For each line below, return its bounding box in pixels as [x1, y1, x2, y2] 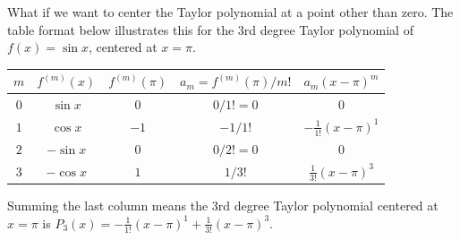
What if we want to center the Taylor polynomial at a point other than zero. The [7, 3, 454, 21]
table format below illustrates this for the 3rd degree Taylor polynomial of [7, 20, 413, 39]
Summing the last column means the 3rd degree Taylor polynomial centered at [7, 196, 439, 215]
